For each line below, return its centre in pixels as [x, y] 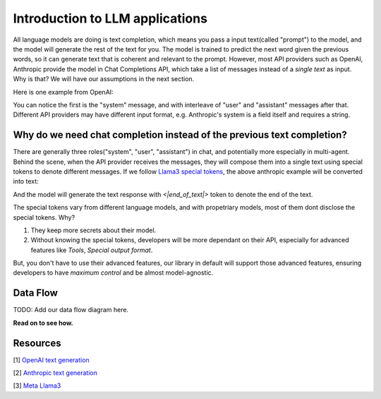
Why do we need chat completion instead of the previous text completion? [180, 135]
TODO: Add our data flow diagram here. [71, 310]
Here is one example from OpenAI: [63, 92]
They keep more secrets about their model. [93, 230]
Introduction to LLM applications [110, 18]
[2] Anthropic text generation [55, 373]
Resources [37, 343]
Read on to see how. [43, 323]
